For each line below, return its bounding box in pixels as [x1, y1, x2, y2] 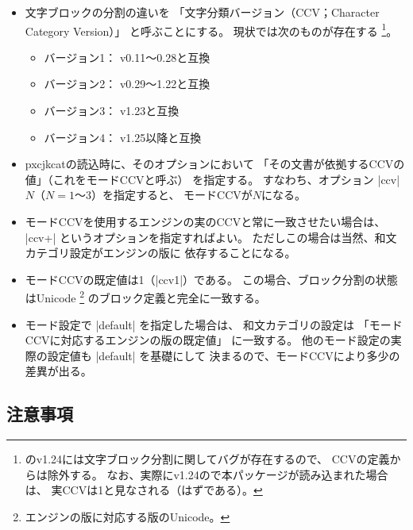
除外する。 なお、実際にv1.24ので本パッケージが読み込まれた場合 [47, 466, 388, 482]
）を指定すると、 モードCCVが [91, 186, 253, 203]
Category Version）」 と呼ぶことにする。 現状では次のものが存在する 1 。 [25, 20, 398, 39]
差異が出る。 [25, 363, 92, 379]
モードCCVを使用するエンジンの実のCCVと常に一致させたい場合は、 [25, 213, 386, 229]
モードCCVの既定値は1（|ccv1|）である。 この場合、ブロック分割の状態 [25, 271, 398, 287]
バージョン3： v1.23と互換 [44, 102, 179, 119]
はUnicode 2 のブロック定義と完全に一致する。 [25, 287, 266, 306]
